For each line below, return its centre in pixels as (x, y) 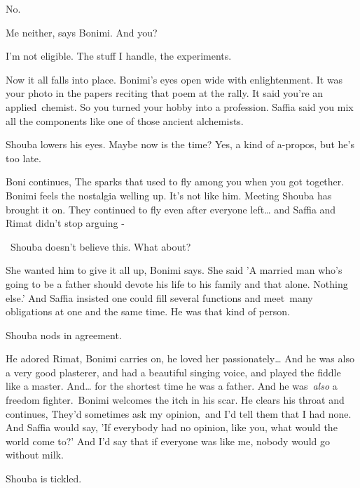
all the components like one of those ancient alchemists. (125, 120)
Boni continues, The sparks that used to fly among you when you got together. (175, 182)
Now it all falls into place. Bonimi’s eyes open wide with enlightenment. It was (174, 79)
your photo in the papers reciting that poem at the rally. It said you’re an (165, 93)
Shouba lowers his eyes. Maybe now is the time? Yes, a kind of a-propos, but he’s (180, 144)
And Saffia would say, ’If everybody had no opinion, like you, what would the (172, 427)
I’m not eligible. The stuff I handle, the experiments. (119, 56)
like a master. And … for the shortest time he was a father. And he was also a (172, 386)
